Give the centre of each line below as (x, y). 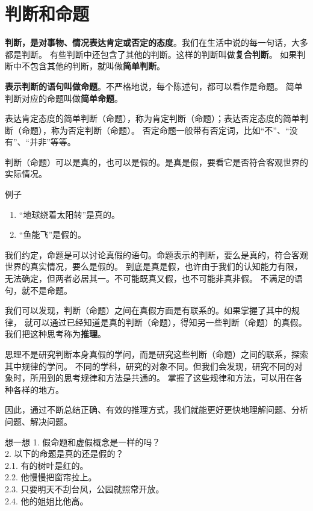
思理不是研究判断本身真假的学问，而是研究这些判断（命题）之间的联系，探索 (156, 354)
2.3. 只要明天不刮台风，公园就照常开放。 (85, 488)
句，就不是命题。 (39, 290)
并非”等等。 (53, 142)
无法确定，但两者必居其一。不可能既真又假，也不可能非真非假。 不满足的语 (154, 278)
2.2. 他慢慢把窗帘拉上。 (51, 477)
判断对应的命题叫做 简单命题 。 (64, 98)
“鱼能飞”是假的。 (53, 234)
